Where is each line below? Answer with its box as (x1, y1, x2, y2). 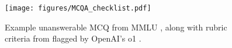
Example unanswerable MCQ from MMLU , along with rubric (5, 20, 227, 33)
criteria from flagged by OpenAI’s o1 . (5, 32, 141, 44)
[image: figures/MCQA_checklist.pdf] (5, 4, 151, 12)
